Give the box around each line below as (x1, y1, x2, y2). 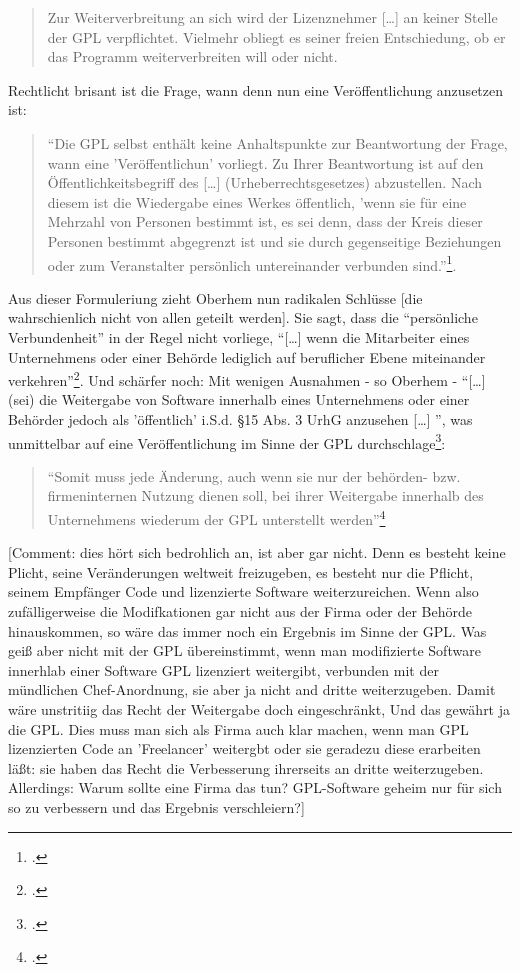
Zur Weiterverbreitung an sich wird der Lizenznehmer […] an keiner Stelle (47, 7, 498, 27)
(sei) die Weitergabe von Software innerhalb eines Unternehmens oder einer (8, 389, 470, 410)
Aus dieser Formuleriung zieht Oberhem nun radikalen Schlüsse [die (8, 287, 423, 308)
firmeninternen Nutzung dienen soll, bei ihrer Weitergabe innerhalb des (47, 485, 484, 506)
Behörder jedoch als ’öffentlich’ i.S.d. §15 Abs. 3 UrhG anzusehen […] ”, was (8, 409, 473, 429)
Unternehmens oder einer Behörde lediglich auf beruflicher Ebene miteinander (8, 346, 486, 367)
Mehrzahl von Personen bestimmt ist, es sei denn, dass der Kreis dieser (47, 211, 483, 232)
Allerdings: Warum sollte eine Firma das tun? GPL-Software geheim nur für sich (8, 777, 502, 798)
